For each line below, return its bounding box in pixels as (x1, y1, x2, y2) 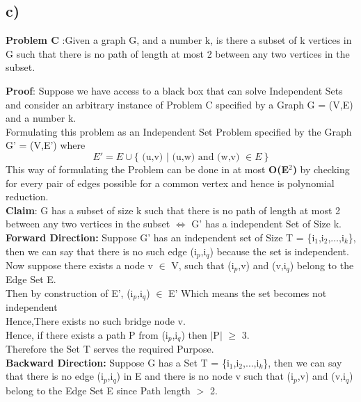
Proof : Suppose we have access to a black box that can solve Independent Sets (6, 83, 343, 97)
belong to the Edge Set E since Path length (6, 383, 191, 397)
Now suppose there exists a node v (6, 257, 153, 272)
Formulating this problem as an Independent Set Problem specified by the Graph (6, 124, 352, 138)
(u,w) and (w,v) (172, 152, 240, 162)
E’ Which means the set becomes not (168, 286, 327, 300)
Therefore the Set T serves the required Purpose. (6, 341, 214, 356)
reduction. (6, 189, 49, 204)
